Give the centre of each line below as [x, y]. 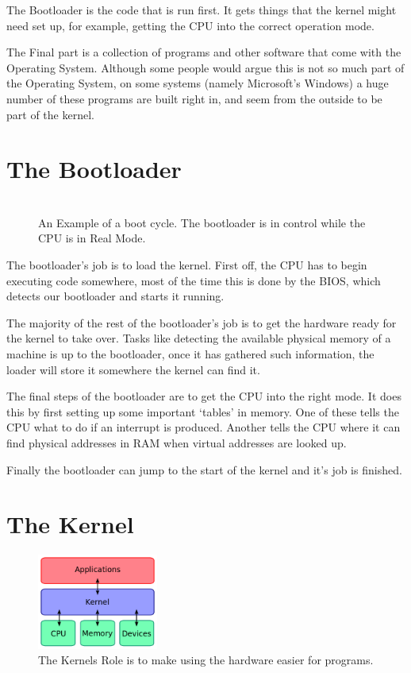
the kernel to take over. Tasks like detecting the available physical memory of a [199, 338]
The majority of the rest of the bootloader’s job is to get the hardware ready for [202, 322]
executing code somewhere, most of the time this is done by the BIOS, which [194, 280]
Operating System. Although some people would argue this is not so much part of [205, 67]
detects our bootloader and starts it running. [115, 296]
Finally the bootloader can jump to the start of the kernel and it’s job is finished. [204, 469]
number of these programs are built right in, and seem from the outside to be [194, 98]
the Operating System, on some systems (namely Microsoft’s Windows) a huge [198, 83]
